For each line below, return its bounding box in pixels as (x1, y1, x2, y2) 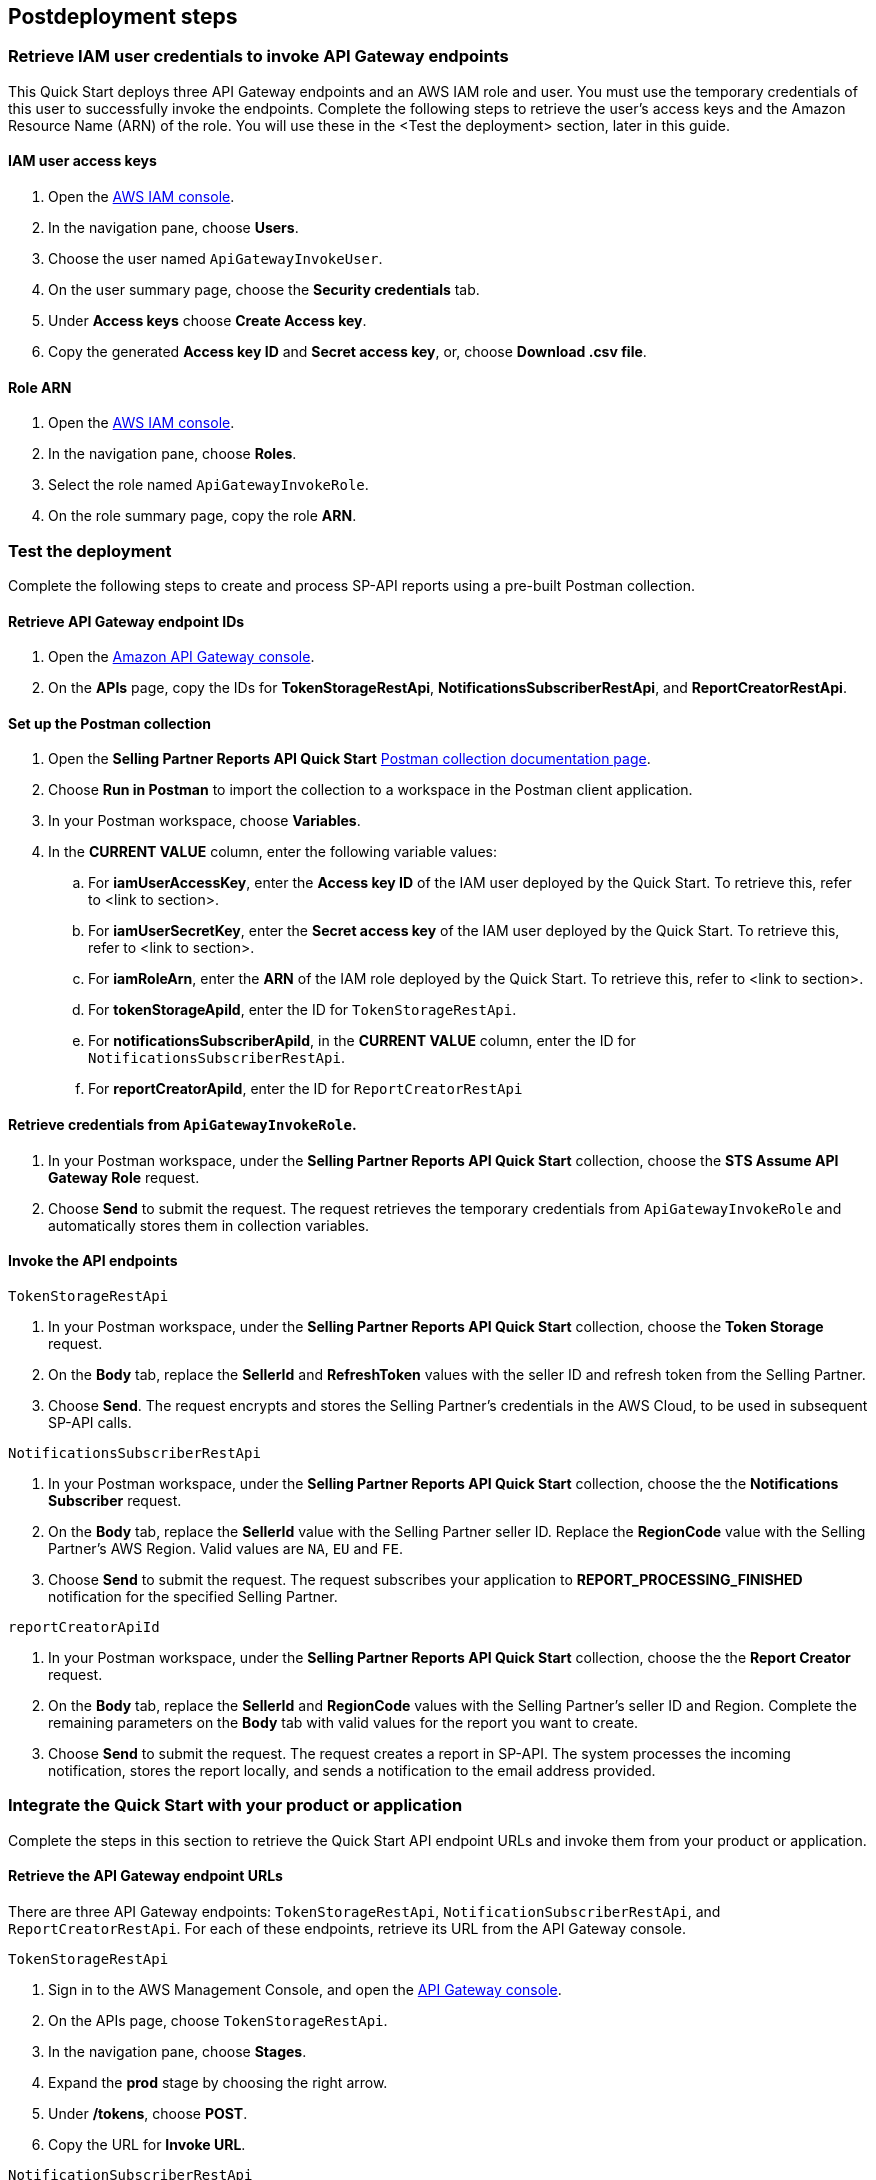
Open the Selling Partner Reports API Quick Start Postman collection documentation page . (48, 750, 651, 768)
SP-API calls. (48, 1413, 132, 1431)
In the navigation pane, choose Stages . (48, 2042, 307, 2060)
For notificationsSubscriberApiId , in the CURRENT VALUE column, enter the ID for (88, 1032, 636, 1050)
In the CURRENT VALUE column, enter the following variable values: (48, 843, 497, 861)
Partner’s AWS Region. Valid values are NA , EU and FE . (48, 1539, 403, 1557)
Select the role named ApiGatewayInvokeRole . (48, 476, 369, 494)
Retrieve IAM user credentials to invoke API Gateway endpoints (8, 46, 509, 67)
